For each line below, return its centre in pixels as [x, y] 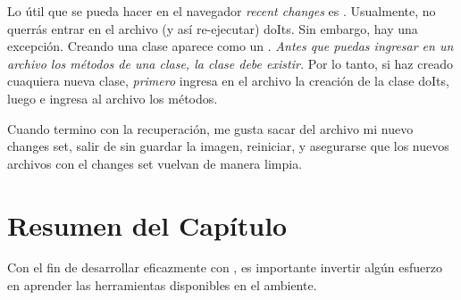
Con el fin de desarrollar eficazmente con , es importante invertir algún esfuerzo [225, 267]
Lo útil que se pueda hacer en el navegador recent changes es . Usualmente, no [222, 11]
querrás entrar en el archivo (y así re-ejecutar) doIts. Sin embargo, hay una [213, 28]
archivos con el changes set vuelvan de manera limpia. [155, 163]
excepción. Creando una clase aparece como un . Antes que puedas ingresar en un [230, 46]
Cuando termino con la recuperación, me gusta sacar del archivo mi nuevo [210, 128]
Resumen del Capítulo [147, 225]
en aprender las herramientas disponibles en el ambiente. [162, 285]
